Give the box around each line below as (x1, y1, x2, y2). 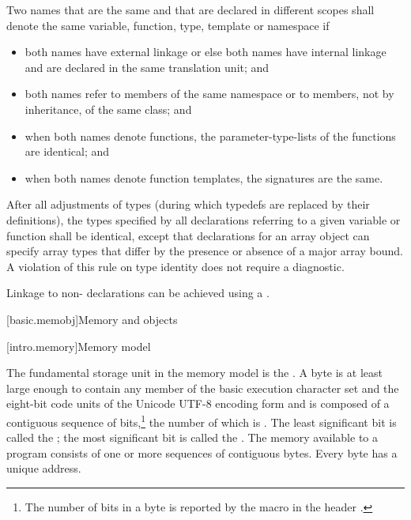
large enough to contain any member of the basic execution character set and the (6, 379, 399, 396)
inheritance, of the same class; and (25, 100, 192, 117)
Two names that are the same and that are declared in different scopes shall (6, 2, 375, 17)
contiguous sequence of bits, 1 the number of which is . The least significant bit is (6, 411, 397, 430)
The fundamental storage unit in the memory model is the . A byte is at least (6, 364, 383, 381)
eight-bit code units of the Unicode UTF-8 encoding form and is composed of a (6, 395, 390, 412)
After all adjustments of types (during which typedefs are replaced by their (6, 196, 370, 213)
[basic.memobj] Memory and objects (6, 311, 178, 327)
